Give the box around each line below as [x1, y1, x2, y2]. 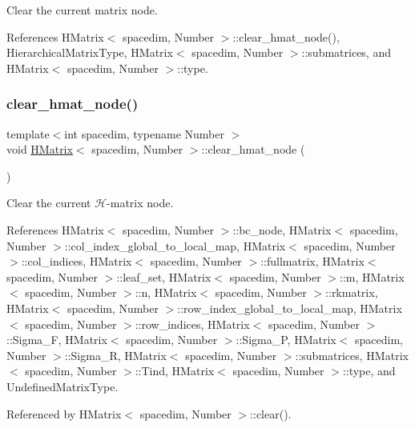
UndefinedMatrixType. [6, 378, 119, 394]
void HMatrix [6, 141, 73, 158]
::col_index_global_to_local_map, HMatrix [64, 237, 286, 254]
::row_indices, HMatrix [135, 315, 250, 332]
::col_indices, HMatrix [21, 253, 132, 270]
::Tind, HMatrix [135, 362, 215, 379]
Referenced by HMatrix [6, 405, 122, 422]
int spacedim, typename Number [64, 125, 224, 142]
